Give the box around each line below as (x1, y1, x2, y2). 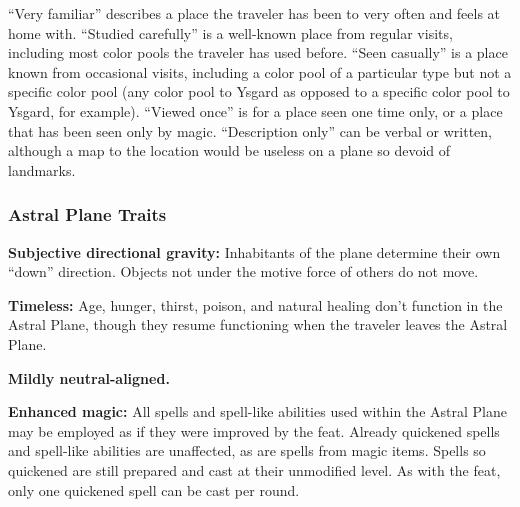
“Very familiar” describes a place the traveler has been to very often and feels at (8, 3, 501, 23)
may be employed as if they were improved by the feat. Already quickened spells (8, 420, 500, 441)
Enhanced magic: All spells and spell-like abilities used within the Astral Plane (8, 401, 507, 422)
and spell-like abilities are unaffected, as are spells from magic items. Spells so (8, 440, 486, 461)
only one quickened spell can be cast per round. (8, 479, 300, 500)
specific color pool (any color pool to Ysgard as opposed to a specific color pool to (8, 81, 510, 102)
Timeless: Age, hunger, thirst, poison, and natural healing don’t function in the (8, 294, 503, 315)
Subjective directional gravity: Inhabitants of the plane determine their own (8, 241, 501, 262)
